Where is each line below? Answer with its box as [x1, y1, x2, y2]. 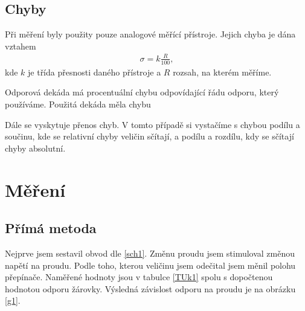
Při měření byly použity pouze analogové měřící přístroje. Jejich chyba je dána [5, 28, 296, 40]
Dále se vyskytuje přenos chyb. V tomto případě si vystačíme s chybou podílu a [5, 118, 300, 130]
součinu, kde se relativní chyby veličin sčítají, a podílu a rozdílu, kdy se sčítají [5, 130, 294, 143]
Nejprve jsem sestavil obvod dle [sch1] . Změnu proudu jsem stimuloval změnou [5, 246, 295, 259]
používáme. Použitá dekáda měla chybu [5, 97, 151, 110]
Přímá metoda [5, 219, 97, 237]
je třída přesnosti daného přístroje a [28, 65, 161, 78]
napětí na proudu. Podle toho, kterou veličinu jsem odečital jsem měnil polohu [5, 258, 296, 271]
